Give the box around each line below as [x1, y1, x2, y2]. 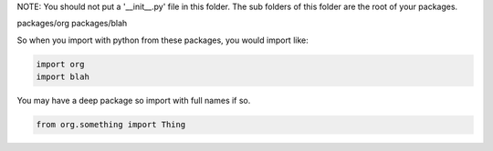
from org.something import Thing [36, 119, 186, 130]
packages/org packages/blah [16, 18, 128, 29]
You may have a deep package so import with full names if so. [16, 96, 251, 106]
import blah [36, 72, 90, 82]
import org [36, 59, 85, 69]
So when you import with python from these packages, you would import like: [16, 35, 309, 45]
